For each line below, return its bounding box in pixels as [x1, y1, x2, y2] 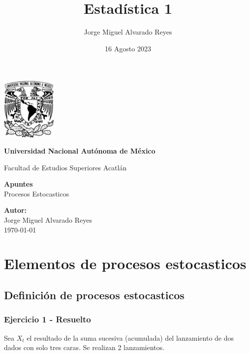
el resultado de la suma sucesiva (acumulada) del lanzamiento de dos [27, 332, 234, 343]
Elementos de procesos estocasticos [4, 253, 247, 274]
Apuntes [4, 179, 33, 189]
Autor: [4, 205, 27, 215]
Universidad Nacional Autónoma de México [4, 146, 156, 156]
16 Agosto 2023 [105, 43, 151, 53]
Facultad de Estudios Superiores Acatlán [4, 162, 127, 172]
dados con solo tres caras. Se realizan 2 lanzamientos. [4, 342, 164, 353]
